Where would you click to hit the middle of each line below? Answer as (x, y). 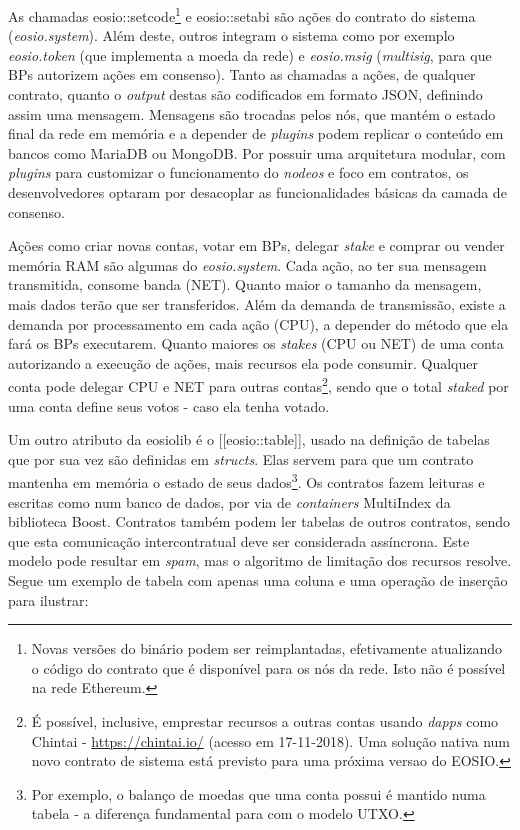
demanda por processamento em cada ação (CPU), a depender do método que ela (258, 323)
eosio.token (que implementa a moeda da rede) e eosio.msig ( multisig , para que (250, 54)
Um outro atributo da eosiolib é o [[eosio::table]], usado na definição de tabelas (249, 439)
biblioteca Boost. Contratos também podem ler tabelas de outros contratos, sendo (259, 521)
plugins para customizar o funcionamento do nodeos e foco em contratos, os (238, 172)
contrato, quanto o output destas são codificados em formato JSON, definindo (245, 94)
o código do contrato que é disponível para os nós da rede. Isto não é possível (268, 667)
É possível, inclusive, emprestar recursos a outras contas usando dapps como (265, 720)
